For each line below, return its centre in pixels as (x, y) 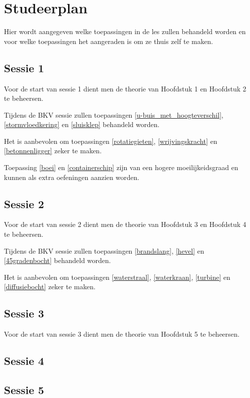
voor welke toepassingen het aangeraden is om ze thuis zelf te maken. (108, 41)
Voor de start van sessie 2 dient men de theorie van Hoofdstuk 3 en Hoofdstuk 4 (125, 224)
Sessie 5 (24, 390)
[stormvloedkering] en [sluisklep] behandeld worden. (82, 124)
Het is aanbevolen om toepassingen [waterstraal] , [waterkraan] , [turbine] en (117, 277)
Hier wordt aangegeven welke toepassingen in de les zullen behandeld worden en (125, 31)
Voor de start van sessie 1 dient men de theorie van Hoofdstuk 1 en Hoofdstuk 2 (125, 88)
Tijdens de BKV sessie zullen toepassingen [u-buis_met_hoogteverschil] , (114, 114)
